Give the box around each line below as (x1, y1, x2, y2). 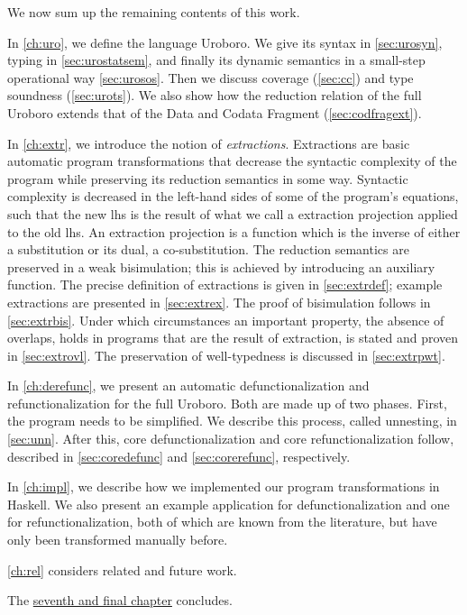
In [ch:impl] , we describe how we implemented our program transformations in (7, 477, 440, 496)
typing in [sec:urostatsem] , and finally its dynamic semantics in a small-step (7, 50, 426, 69)
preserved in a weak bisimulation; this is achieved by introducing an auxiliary (7, 257, 435, 276)
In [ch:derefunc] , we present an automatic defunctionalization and (7, 376, 370, 395)
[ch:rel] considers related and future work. (7, 560, 237, 579)
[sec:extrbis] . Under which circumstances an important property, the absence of (7, 310, 444, 329)
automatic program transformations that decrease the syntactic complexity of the (7, 151, 457, 170)
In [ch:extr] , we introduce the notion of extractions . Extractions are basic (7, 133, 410, 152)
